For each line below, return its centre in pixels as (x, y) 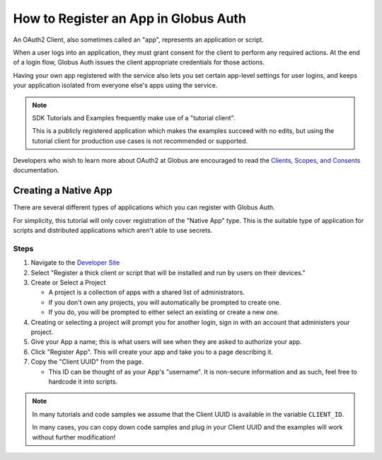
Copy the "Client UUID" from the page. (87, 362)
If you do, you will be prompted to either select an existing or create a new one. (164, 312)
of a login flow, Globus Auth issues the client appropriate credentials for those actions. (139, 62)
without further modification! (74, 437)
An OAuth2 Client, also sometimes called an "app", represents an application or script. (139, 40)
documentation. (36, 171)
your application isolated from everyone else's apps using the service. (115, 86)
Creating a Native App (63, 191)
